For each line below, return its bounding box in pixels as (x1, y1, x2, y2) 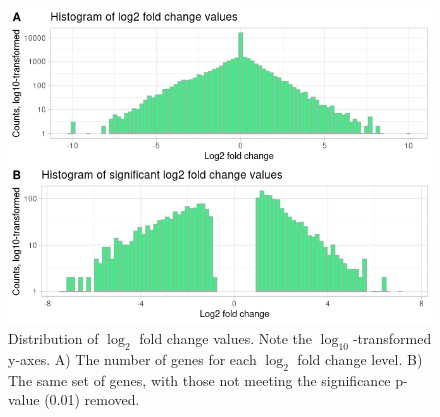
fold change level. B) (297, 348, 423, 369)
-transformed (352, 328, 432, 348)
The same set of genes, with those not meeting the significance (8, 369, 391, 390)
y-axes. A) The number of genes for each (8, 348, 257, 369)
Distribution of (8, 328, 99, 348)
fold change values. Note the (139, 328, 312, 348)
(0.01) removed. (44, 389, 140, 410)
